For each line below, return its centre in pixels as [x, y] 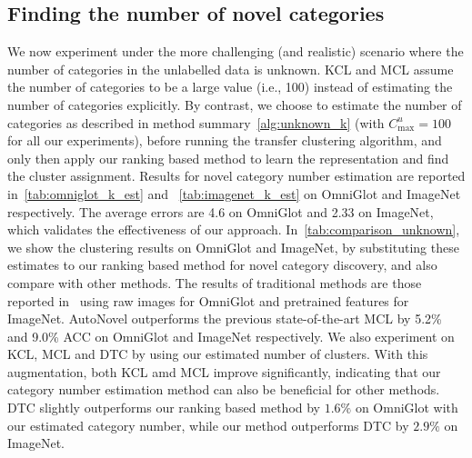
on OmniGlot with [407, 408]
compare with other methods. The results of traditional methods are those [215, 282]
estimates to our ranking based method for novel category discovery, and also [222, 265]
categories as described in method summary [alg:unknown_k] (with [196, 122]
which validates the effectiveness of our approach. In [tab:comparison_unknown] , [234, 229]
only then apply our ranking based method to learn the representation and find [228, 158]
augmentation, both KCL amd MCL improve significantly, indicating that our [224, 371]
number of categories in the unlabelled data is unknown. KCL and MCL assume [231, 69]
